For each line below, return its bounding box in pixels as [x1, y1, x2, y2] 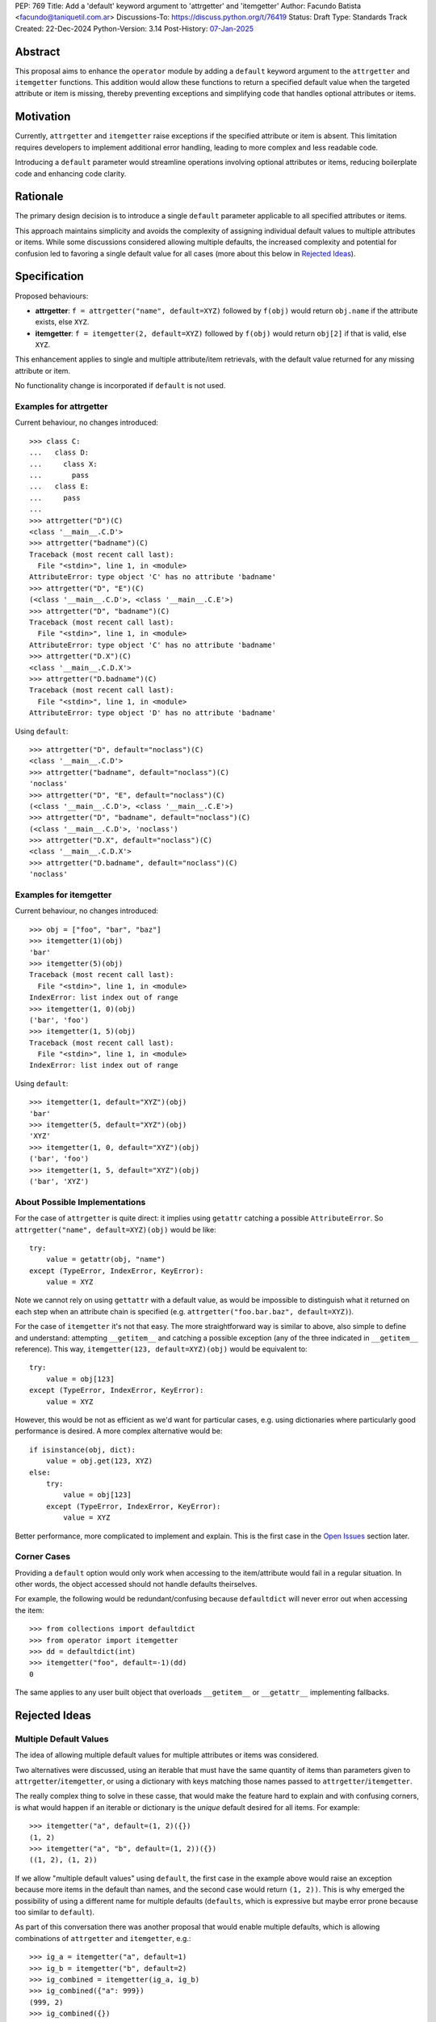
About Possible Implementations [15, 1196, 146, 1208]
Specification [15, 269, 84, 283]
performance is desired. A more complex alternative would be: [15, 1426, 223, 1436]
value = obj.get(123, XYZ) [45, 1457, 153, 1466]
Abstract [15, 44, 61, 58]
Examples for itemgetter [15, 890, 112, 901]
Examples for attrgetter [15, 401, 108, 412]
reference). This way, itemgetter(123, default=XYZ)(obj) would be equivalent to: [15, 1344, 308, 1354]
